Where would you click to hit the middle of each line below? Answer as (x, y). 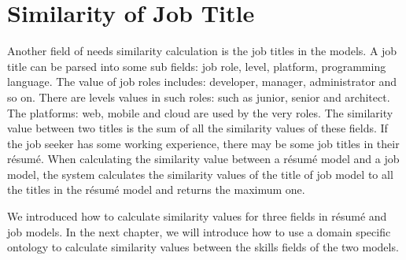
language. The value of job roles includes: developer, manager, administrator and (202, 82)
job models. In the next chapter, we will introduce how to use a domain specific (199, 231)
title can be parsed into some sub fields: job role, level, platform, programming (197, 66)
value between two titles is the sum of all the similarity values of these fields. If (197, 128)
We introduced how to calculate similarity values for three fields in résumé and (197, 216)
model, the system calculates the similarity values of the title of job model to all (200, 174)
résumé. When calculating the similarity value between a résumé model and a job (203, 159)
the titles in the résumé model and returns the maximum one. (156, 189)
